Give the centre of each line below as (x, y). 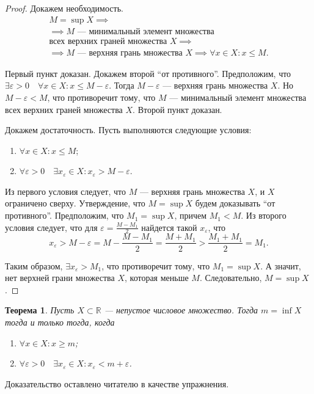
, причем (191, 215)
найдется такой (169, 227)
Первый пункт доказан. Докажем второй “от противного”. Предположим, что (148, 73)
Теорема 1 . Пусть (40, 310)
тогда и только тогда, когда (60, 322)
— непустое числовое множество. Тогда (181, 310)
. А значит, (281, 265)
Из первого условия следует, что (66, 191)
